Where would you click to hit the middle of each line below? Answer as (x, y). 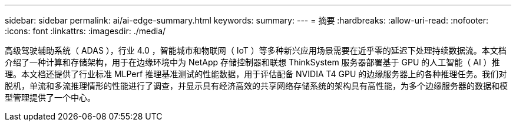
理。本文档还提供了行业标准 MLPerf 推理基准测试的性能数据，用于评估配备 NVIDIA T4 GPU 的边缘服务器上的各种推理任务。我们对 (256, 74)
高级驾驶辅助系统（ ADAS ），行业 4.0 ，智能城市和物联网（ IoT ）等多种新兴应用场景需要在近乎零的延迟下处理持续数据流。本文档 (256, 50)
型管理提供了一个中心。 (50, 97)
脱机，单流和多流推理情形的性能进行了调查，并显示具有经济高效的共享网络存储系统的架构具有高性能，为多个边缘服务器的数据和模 (256, 86)
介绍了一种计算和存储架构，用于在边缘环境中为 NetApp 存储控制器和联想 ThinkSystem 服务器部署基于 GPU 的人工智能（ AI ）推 (252, 62)
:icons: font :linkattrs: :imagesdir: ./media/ (85, 31)
